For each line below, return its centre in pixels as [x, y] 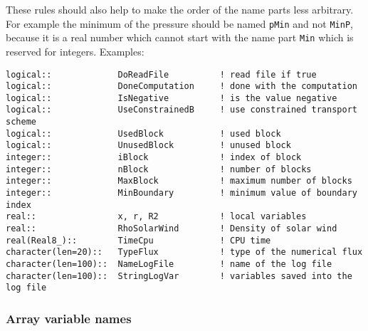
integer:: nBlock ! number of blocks [159, 169]
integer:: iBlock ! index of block [154, 158]
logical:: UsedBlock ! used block [143, 133]
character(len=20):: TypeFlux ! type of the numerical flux [184, 252]
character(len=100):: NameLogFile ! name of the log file [169, 264]
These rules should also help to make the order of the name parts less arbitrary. [180, 9]
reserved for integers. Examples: [75, 51]
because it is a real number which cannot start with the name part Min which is [180, 37]
